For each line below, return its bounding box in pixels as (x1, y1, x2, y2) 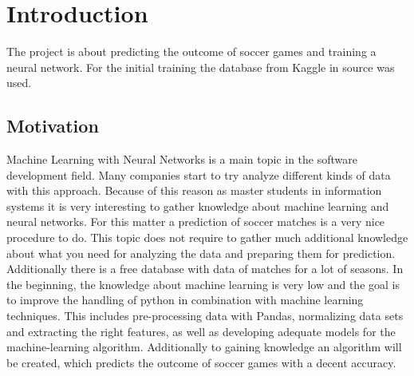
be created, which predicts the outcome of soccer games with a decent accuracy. (6, 354, 396, 370)
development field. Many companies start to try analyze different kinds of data (6, 166, 391, 183)
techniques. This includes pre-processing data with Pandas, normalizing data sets (6, 307, 404, 324)
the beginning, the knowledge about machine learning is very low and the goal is (6, 275, 400, 292)
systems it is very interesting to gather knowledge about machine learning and (6, 197, 389, 214)
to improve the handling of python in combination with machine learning (6, 291, 364, 308)
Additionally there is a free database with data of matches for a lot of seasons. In (6, 260, 404, 277)
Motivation (6, 113, 99, 138)
